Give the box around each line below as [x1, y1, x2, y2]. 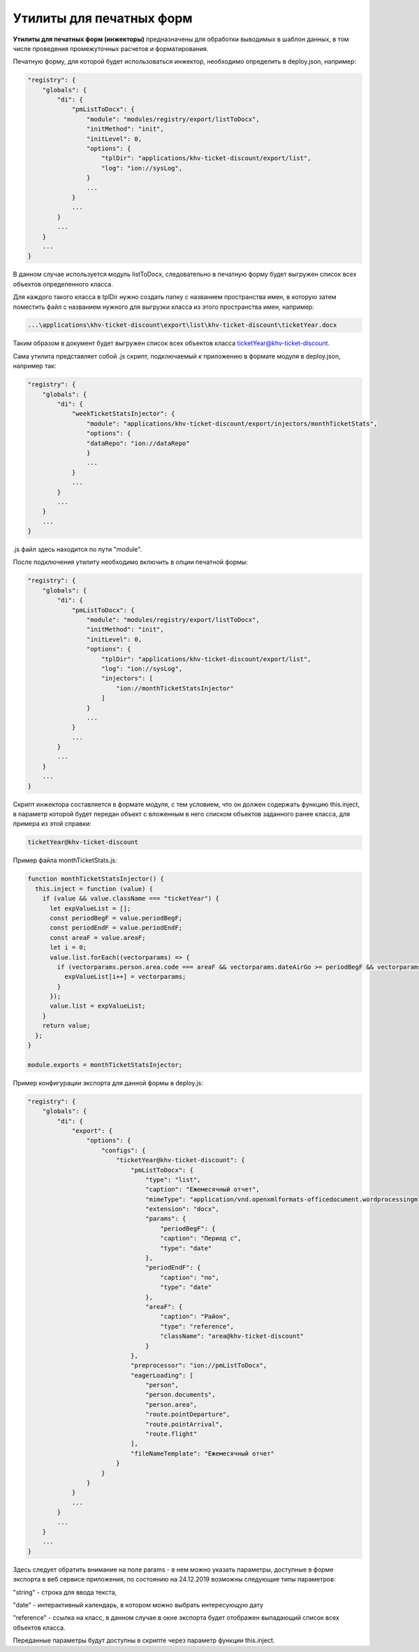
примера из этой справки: [13, 820, 92, 828]
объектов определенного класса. [13, 280, 113, 288]
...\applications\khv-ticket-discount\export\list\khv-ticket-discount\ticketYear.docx [27, 321, 337, 329]
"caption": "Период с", [160, 1234, 242, 1242]
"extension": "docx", [145, 1205, 219, 1213]
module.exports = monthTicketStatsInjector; [27, 1061, 183, 1068]
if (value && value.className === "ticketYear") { [42, 894, 219, 903]
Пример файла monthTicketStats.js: [13, 856, 117, 864]
